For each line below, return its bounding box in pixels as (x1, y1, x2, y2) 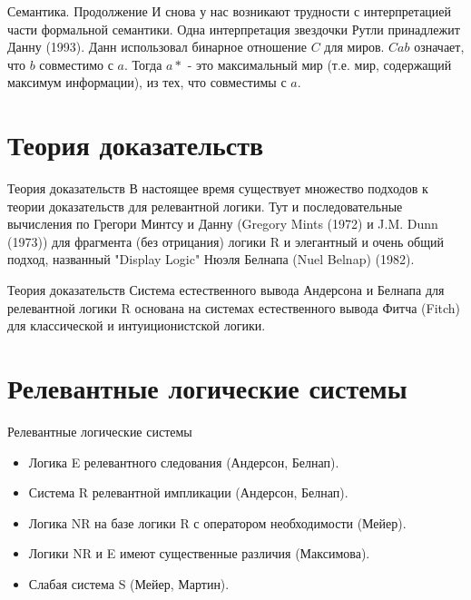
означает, (414, 37, 465, 56)
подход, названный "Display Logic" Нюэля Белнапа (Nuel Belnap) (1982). (7, 250, 415, 269)
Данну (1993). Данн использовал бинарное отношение (7, 37, 307, 56)
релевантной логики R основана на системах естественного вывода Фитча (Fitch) (7, 298, 461, 317)
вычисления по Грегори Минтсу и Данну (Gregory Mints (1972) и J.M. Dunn (7, 214, 438, 233)
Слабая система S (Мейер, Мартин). (28, 574, 230, 593)
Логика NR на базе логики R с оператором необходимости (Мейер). (28, 513, 407, 532)
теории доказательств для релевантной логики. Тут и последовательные (7, 196, 403, 215)
